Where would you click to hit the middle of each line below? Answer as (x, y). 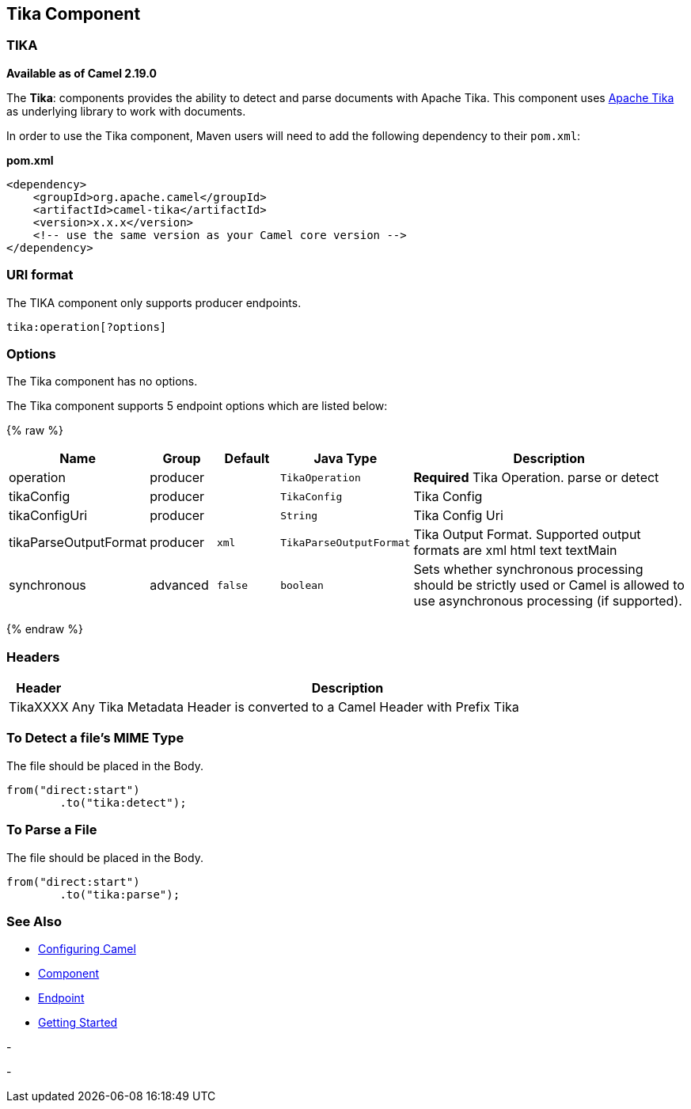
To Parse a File (52, 830)
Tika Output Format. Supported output (527, 535)
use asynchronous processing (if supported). (548, 601)
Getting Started (78, 1023)
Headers (33, 657)
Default (247, 459)
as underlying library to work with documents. (126, 111)
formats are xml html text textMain (515, 551)
